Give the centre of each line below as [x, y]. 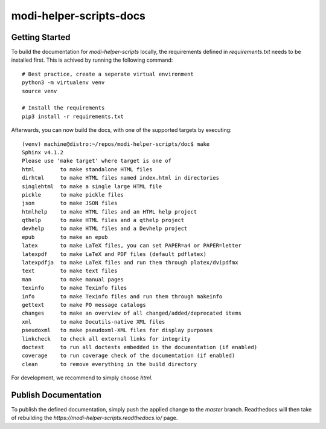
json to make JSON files [70, 203]
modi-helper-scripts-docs [78, 16]
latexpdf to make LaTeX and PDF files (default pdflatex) [114, 254]
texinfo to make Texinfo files [75, 288]
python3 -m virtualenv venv [63, 83]
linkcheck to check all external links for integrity [106, 339]
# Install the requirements [63, 108]
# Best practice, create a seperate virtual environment [108, 74]
